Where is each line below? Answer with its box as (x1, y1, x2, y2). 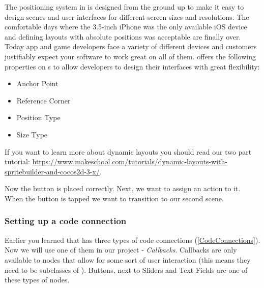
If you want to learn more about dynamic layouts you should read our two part (5, 146, 252, 157)
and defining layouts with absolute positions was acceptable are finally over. (5, 31, 241, 42)
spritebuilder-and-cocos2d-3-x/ (5, 166, 100, 176)
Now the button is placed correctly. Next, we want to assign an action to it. (5, 183, 241, 194)
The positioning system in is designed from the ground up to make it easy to (5, 2, 244, 12)
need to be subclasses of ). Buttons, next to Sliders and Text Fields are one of (5, 264, 248, 275)
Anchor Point (16, 78, 58, 89)
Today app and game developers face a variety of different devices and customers (5, 41, 257, 52)
